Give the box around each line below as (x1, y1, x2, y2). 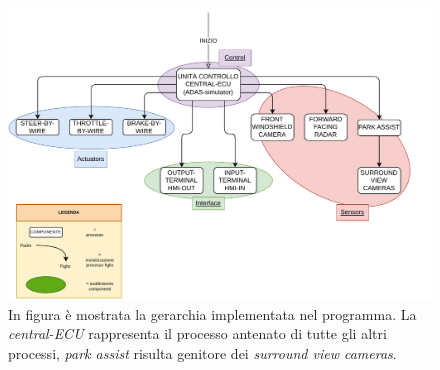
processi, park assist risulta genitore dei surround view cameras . (8, 342, 397, 363)
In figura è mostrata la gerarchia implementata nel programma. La (8, 303, 417, 324)
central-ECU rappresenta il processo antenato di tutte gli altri (8, 323, 387, 344)
